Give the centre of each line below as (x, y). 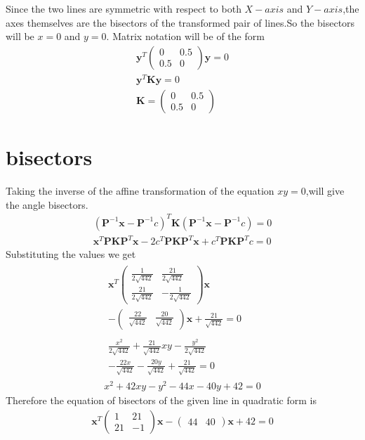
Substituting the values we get (71, 254)
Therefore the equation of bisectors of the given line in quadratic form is (161, 400)
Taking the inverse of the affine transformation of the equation (140, 191)
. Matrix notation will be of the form (185, 36)
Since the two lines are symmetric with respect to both (124, 8)
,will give (325, 191)
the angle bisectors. (47, 204)
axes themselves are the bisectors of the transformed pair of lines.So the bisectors (180, 22)
